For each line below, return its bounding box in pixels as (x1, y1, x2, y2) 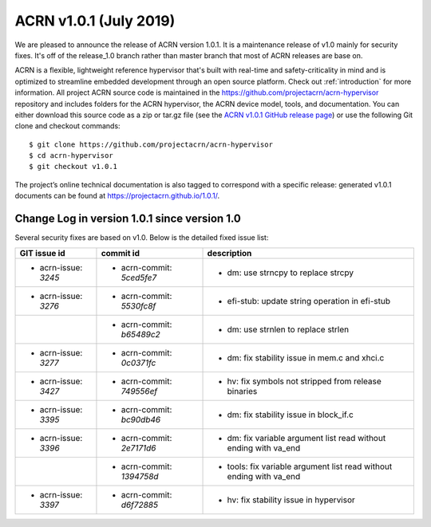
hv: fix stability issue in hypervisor (227, 494, 355, 505)
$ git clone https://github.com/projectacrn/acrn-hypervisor (29, 140, 273, 149)
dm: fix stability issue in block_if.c (227, 409, 354, 420)
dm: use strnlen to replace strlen (227, 324, 350, 335)
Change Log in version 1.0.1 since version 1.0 (14, 212, 241, 226)
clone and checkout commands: (14, 121, 121, 131)
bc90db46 (121, 414, 161, 425)
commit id (101, 247, 140, 258)
